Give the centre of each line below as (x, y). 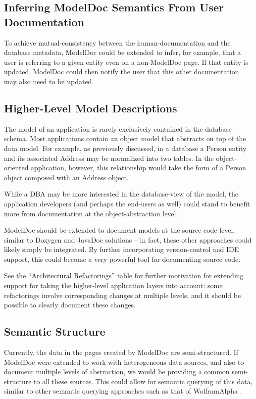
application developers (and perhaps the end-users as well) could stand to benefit (127, 203)
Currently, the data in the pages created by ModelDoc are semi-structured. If (121, 352)
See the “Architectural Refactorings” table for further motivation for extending (124, 275)
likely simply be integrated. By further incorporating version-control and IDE (122, 249)
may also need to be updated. (49, 81)
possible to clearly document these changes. (70, 305)
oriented (16, 168)
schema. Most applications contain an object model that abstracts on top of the (125, 138)
